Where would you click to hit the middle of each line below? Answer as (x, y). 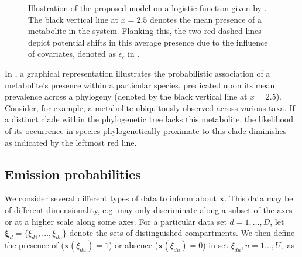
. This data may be (259, 198)
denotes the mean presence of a (206, 19)
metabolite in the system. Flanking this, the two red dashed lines (145, 31)
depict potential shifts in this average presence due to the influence (148, 42)
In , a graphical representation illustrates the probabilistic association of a (138, 73)
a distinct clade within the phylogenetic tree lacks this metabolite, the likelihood (149, 119)
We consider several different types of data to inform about (111, 198)
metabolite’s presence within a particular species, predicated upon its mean (140, 85)
